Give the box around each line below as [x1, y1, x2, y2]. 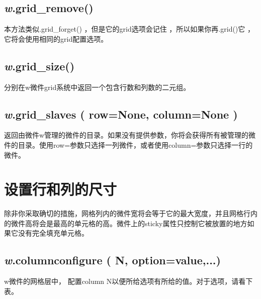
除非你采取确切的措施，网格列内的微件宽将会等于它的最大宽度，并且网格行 [4, 208, 250, 219]
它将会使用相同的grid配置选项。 [4, 33, 108, 44]
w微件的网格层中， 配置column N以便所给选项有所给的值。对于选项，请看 [4, 276, 246, 286]
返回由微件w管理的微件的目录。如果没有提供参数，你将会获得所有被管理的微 [4, 130, 256, 140]
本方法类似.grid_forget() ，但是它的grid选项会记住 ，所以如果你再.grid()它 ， [4, 24, 254, 34]
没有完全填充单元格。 [18, 228, 89, 238]
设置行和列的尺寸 [4, 179, 117, 200]
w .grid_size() [4, 58, 75, 73]
